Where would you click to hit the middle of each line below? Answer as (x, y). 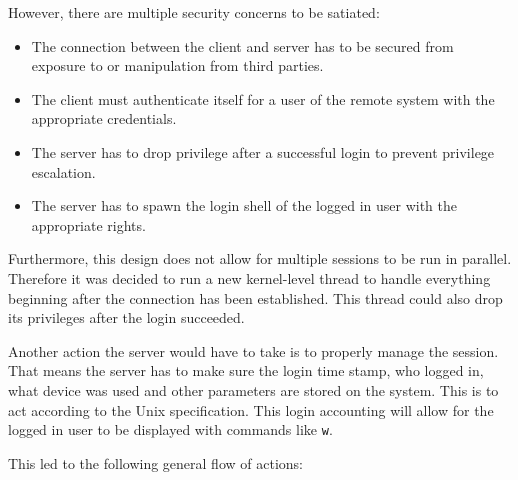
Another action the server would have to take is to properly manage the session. (253, 350)
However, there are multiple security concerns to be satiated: (194, 12)
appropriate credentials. (104, 118)
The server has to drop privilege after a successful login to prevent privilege (263, 151)
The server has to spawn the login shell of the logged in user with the (244, 205)
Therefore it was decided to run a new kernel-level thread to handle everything (249, 277)
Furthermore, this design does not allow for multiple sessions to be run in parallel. (260, 258)
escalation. (63, 171)
